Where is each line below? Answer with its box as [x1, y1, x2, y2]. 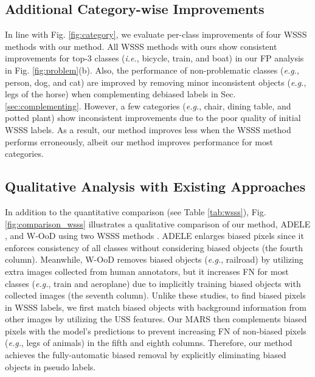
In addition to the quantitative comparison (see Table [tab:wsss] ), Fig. [5, 205, 266, 218]
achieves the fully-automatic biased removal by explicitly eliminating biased [5, 348, 286, 361]
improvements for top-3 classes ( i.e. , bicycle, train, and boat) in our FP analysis [5, 52, 304, 64]
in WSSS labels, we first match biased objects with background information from [5, 300, 306, 313]
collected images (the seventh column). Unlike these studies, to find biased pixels [5, 289, 306, 302]
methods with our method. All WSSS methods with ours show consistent [5, 40, 277, 52]
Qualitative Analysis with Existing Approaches [5, 177, 306, 196]
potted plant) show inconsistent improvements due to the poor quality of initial [5, 111, 301, 124]
